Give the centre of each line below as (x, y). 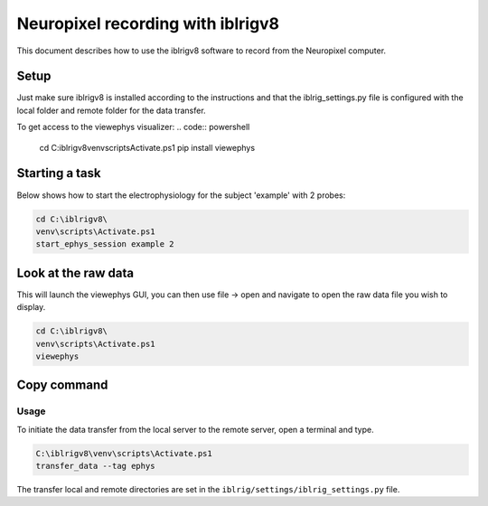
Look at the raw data (75, 272)
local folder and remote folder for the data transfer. (112, 110)
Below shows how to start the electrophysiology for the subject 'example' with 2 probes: (181, 195)
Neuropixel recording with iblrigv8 (148, 23)
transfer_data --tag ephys (95, 466)
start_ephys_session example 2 (105, 244)
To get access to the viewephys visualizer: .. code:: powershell (133, 127)
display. (31, 307)
